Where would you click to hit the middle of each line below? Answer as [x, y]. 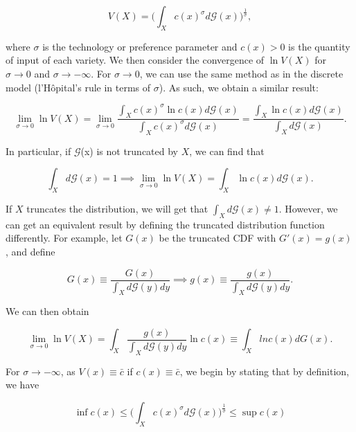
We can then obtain [47, 311]
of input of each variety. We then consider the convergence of [135, 60]
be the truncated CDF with [217, 238]
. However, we [308, 209]
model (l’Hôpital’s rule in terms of [78, 87]
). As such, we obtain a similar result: [239, 87]
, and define [30, 252]
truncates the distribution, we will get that [117, 209]
